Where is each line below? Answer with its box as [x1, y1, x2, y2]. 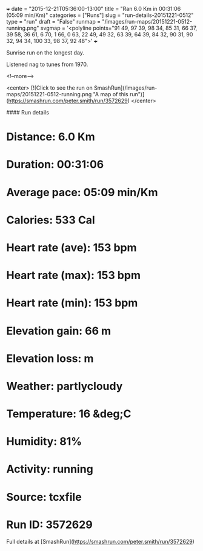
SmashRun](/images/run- [93, 84, 158, 91]
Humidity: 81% [6, 435, 82, 449]
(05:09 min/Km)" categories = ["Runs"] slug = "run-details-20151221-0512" [6, 12, 194, 19]
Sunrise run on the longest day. [6, 49, 85, 56]
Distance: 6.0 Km [6, 130, 95, 144]
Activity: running [6, 463, 94, 476]
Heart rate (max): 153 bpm [6, 269, 141, 282]
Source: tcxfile [6, 490, 82, 504]
